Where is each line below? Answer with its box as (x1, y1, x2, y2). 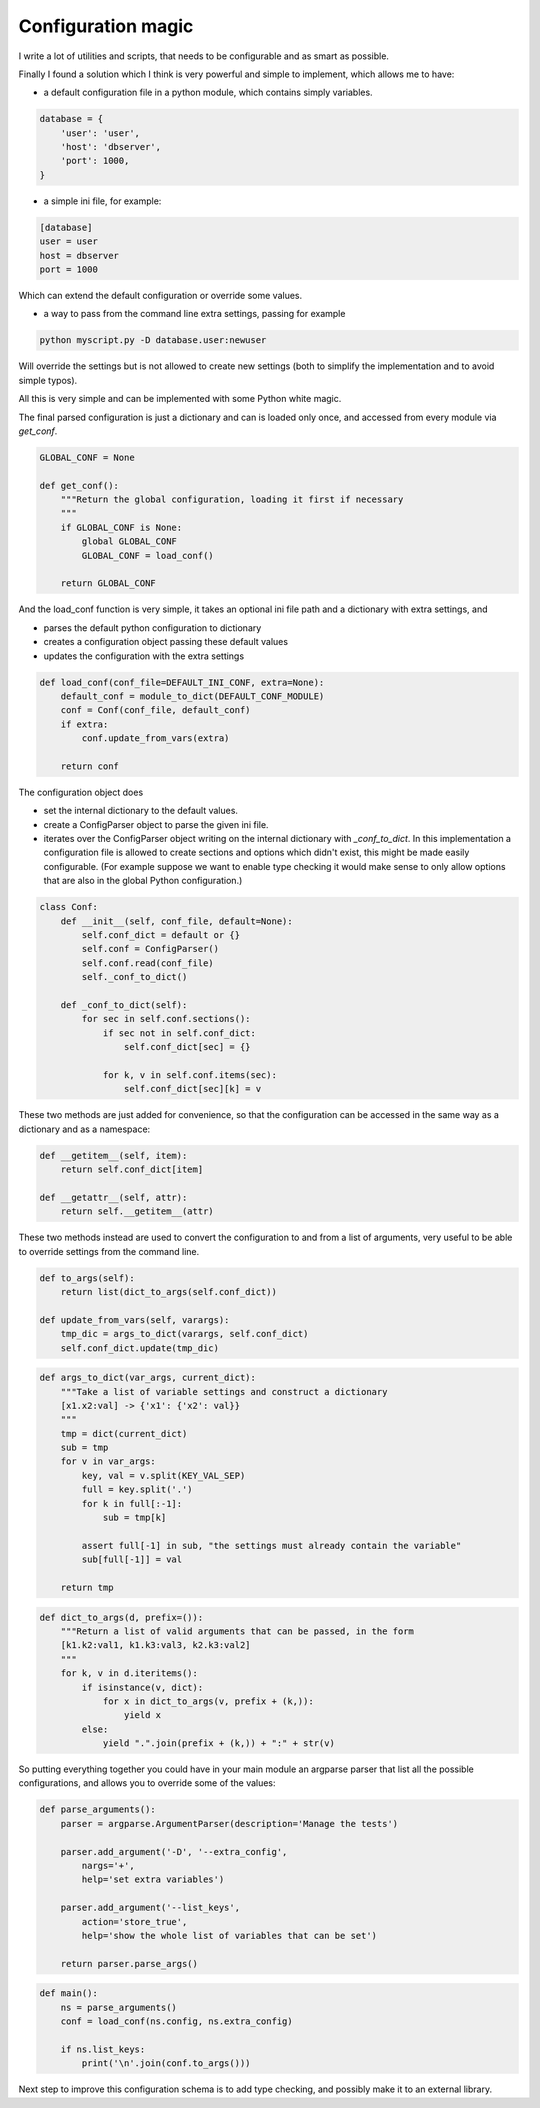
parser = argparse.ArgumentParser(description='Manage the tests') (60, 1818, 399, 1829)
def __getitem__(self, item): (39, 1150, 188, 1161)
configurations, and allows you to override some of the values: (18, 1777, 276, 1789)
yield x (123, 1710, 162, 1721)
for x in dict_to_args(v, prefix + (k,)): (102, 1695, 314, 1707)
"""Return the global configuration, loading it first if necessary (60, 494, 404, 505)
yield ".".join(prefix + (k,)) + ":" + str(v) (102, 1738, 335, 1749)
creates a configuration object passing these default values (43, 636, 289, 648)
